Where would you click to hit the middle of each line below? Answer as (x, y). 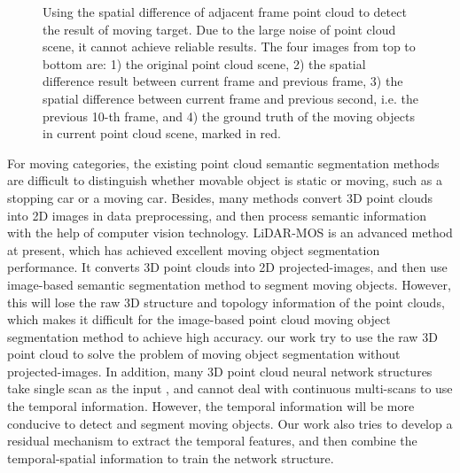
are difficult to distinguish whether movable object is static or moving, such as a (225, 180)
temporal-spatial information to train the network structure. (171, 457)
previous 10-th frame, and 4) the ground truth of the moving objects (229, 116)
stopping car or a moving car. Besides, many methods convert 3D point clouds (220, 197)
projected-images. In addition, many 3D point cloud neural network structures (220, 371)
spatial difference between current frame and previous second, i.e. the (230, 98)
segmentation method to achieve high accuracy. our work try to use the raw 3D (222, 336)
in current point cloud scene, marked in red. (162, 133)
